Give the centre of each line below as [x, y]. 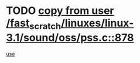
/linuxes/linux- [97, 23]
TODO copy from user [60, 11]
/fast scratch [34, 24]
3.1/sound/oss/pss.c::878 [70, 38]
